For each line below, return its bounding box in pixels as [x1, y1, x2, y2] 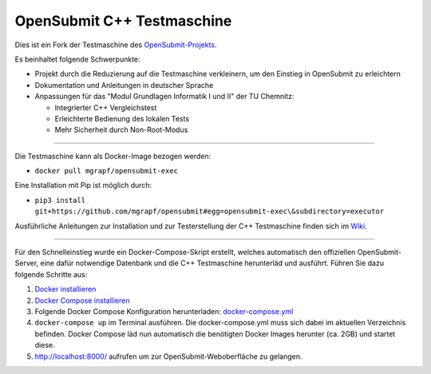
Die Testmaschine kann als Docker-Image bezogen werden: [14, 151, 212, 161]
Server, [14, 258, 39, 268]
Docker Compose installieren [34, 296, 130, 305]
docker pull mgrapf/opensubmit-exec [34, 166, 179, 176]
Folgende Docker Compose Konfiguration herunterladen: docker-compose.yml [34, 306, 294, 316]
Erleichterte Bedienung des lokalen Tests [54, 113, 190, 123]
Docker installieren [34, 284, 97, 294]
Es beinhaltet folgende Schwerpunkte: [14, 54, 140, 64]
